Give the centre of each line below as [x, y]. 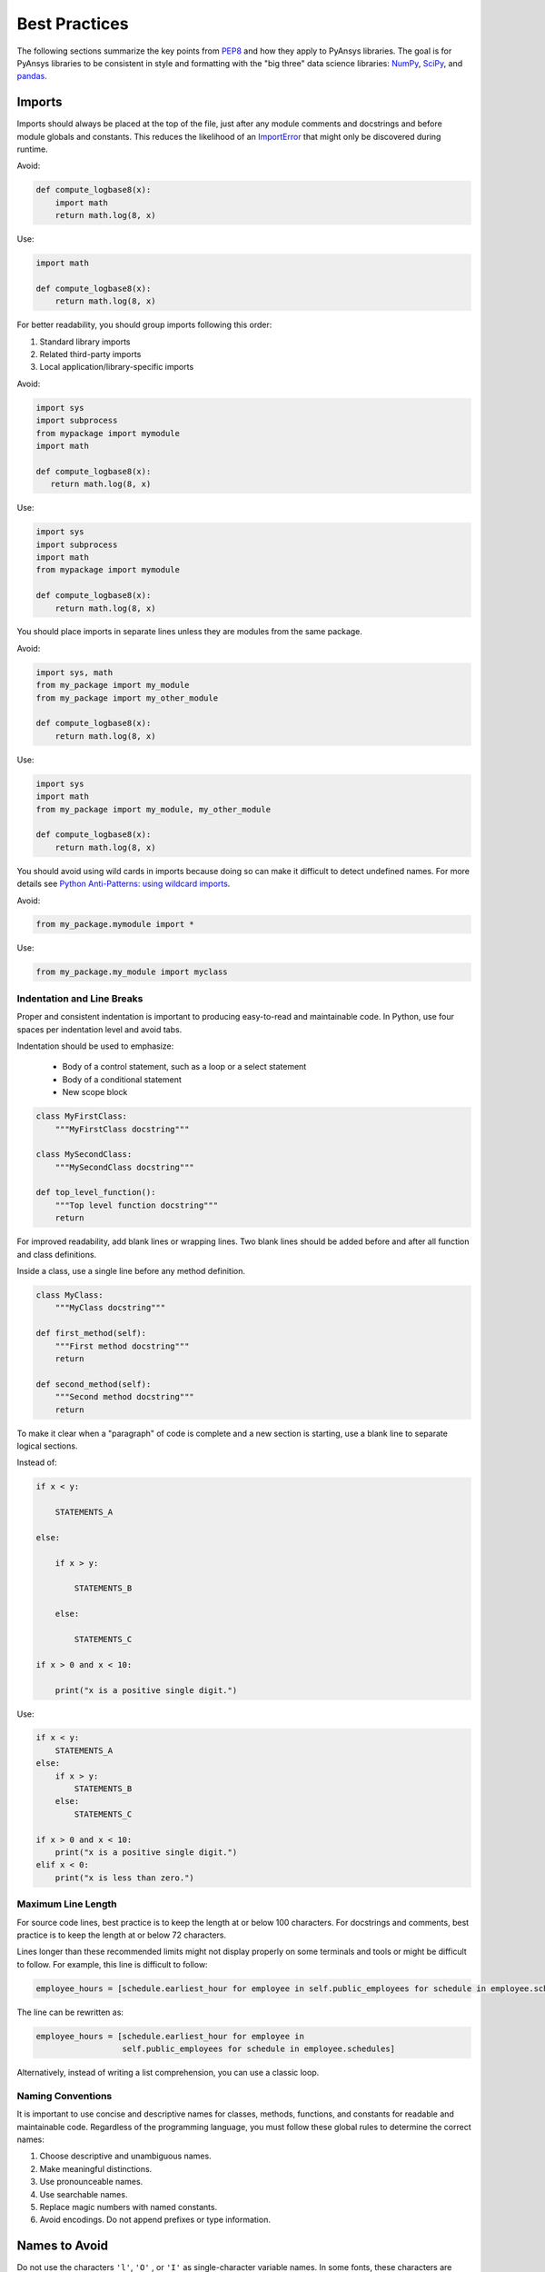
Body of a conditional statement [122, 1079]
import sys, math [74, 672]
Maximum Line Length [67, 1904]
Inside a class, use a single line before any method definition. [131, 1271]
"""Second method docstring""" [124, 1397]
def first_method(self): [91, 1333]
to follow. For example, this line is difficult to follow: [112, 1964]
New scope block [95, 1092]
